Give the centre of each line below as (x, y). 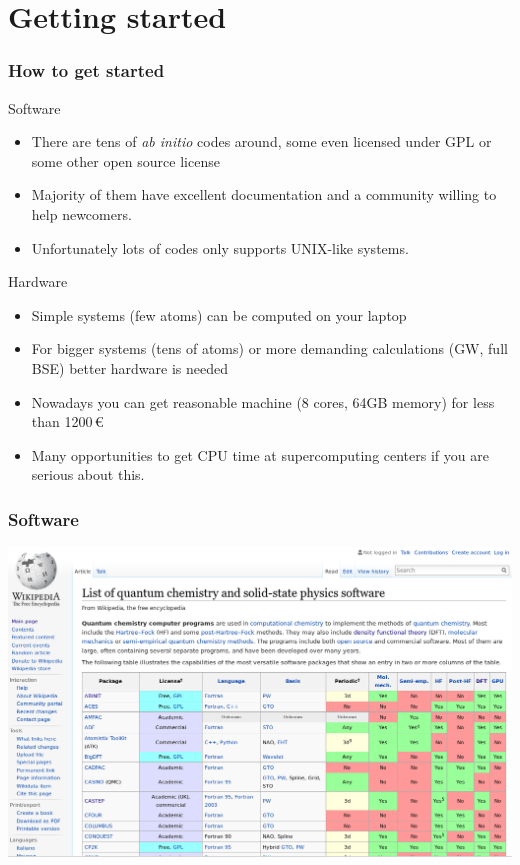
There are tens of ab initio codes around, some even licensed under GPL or (261, 141)
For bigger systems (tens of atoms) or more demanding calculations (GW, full (269, 348)
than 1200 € (67, 421)
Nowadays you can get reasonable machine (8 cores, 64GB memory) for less (263, 401)
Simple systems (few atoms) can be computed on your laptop (219, 314)
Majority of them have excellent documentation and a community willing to (264, 194)
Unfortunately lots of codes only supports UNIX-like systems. (220, 247)
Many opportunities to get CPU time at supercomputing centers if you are (260, 454)
